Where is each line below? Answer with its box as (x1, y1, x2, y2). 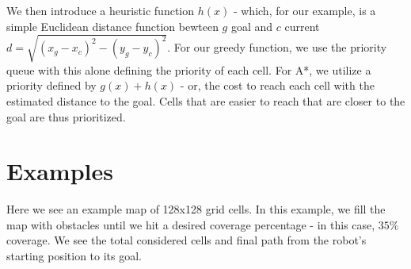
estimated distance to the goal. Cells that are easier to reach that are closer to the (6, 92, 405, 109)
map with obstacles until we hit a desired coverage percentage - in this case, (6, 216, 375, 232)
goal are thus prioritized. (6, 108, 126, 125)
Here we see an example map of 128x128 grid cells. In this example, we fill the (6, 201, 386, 217)
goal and (230, 17, 273, 34)
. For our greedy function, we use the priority (167, 39, 387, 56)
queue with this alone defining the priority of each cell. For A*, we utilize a (6, 61, 371, 78)
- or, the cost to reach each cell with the (180, 77, 375, 94)
